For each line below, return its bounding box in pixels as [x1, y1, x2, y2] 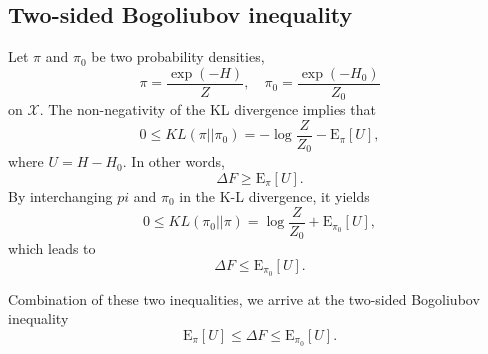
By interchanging [8, 186, 113, 207]
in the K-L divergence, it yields [179, 186, 370, 207]
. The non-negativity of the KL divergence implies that [39, 99, 376, 120]
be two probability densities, [91, 46, 265, 67]
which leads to [8, 238, 96, 259]
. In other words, [122, 151, 225, 172]
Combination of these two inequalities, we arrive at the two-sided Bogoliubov [8, 288, 480, 309]
